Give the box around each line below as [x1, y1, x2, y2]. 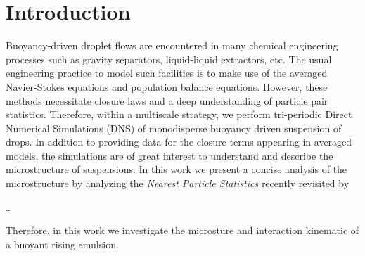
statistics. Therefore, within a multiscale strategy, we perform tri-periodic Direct [6, 107, 352, 122]
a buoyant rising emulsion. [6, 236, 119, 251]
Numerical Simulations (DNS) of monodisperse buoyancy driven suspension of [6, 120, 342, 135]
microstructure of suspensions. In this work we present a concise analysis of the [6, 162, 347, 177]
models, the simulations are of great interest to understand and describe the [6, 148, 333, 162]
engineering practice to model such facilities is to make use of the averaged [6, 65, 328, 80]
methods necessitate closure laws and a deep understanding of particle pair [6, 93, 328, 108]
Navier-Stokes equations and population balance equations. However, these [6, 79, 328, 94]
